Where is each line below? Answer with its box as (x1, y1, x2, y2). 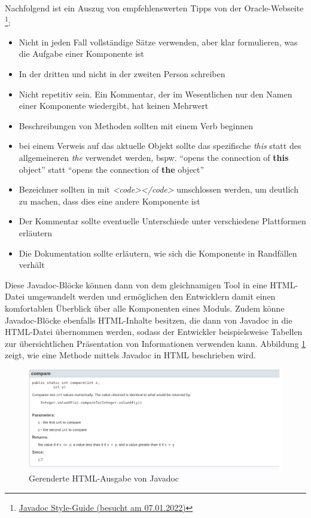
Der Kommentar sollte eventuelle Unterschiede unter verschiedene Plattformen (19, 215, 306, 227)
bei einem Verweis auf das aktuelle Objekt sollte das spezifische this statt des (19, 139, 301, 152)
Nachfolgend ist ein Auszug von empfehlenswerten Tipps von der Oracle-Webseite (5, 2, 304, 14)
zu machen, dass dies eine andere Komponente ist (19, 194, 200, 207)
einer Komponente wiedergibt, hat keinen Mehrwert (19, 99, 209, 112)
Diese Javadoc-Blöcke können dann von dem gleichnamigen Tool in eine (5, 278, 267, 291)
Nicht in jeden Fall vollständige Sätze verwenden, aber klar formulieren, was (19, 35, 298, 48)
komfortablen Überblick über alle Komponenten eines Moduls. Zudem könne (5, 301, 285, 314)
